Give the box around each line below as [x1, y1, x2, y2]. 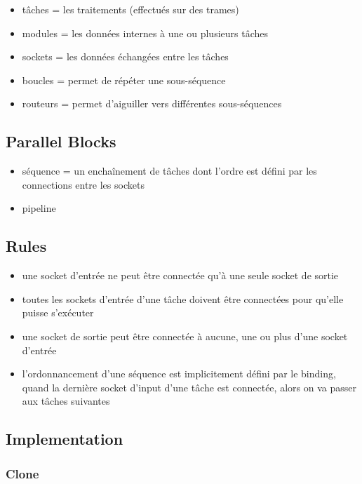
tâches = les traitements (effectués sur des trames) [22, 2, 239, 16]
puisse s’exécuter [22, 305, 94, 320]
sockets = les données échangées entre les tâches [22, 49, 229, 64]
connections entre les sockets [22, 177, 145, 191]
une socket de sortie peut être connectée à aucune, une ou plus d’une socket [22, 328, 348, 343]
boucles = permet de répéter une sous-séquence [22, 72, 226, 87]
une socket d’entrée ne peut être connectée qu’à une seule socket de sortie [22, 268, 339, 283]
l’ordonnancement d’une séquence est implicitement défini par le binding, [22, 366, 336, 381]
